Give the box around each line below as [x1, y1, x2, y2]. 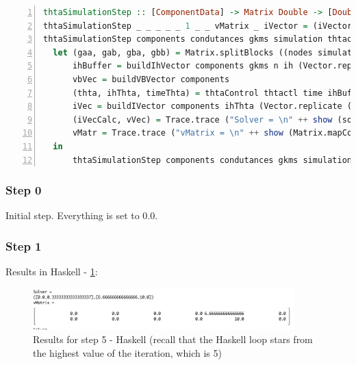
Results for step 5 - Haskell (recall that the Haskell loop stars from [33, 332, 313, 347]
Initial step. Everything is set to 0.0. [5, 208, 158, 223]
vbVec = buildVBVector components [72, 74, 230, 84]
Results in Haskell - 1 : [5, 264, 98, 279]
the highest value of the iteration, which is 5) [33, 345, 222, 360]
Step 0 [5, 181, 42, 199]
